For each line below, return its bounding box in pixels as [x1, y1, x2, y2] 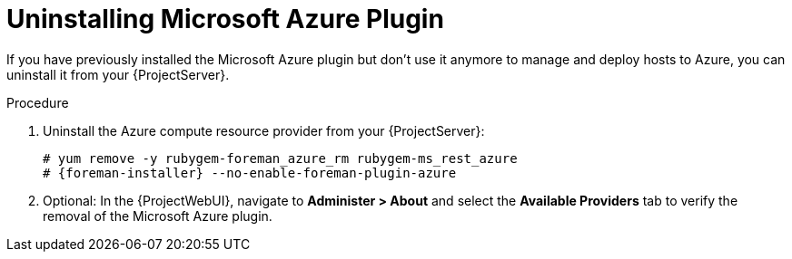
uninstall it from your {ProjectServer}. [6, 66, 230, 82]
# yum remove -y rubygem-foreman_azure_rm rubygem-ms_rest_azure [43, 150, 518, 166]
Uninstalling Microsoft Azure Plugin [6, 4, 444, 34]
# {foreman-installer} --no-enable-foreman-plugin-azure [43, 165, 457, 180]
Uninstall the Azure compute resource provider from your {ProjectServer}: [43, 122, 485, 139]
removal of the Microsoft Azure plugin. [43, 207, 272, 224]
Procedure [6, 94, 69, 110]
